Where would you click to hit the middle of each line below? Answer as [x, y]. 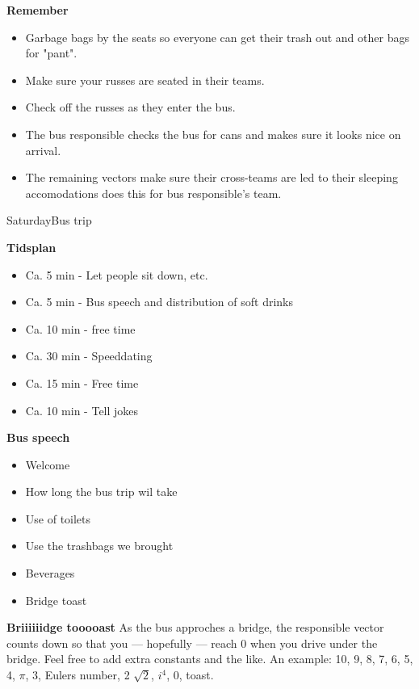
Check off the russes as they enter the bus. [130, 107]
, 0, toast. [190, 675]
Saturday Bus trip [49, 220]
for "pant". [51, 53]
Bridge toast [56, 600]
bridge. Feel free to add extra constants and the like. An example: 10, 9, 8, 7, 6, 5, [210, 659]
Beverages [50, 573]
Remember [38, 10]
